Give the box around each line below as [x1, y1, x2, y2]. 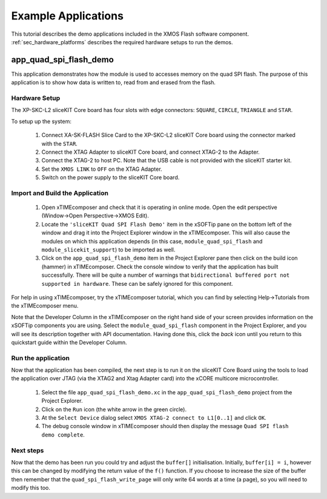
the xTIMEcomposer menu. [11, 302, 79, 309]
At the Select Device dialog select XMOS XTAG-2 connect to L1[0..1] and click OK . [41, 414, 266, 421]
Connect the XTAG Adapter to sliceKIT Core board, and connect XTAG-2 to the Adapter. [41, 148, 260, 156]
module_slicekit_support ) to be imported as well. [41, 246, 176, 254]
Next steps [11, 446, 44, 454]
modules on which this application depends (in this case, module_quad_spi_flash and [41, 237, 263, 245]
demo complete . [41, 431, 85, 438]
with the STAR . [41, 140, 78, 147]
